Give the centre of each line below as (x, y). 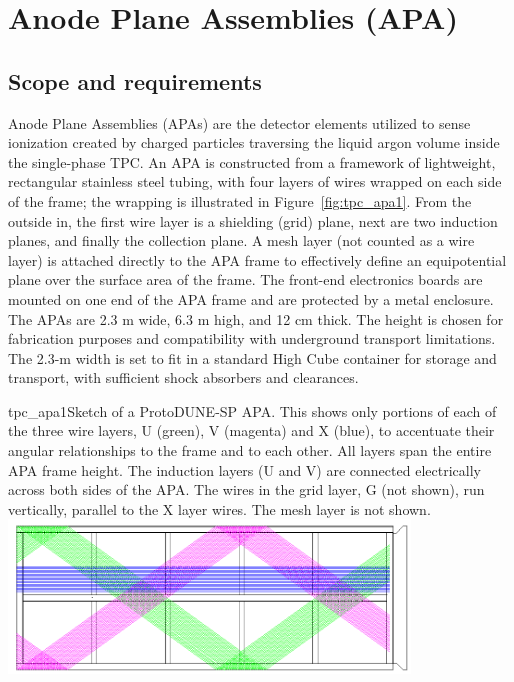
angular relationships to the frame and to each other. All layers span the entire (250, 450)
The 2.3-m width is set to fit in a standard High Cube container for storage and (252, 357)
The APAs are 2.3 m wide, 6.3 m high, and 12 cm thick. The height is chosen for (256, 318)
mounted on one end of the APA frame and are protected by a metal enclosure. (251, 298)
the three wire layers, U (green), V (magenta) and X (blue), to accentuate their (251, 430)
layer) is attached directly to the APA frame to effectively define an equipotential (257, 259)
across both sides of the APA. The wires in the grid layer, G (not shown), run (246, 489)
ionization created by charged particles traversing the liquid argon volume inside (254, 142)
